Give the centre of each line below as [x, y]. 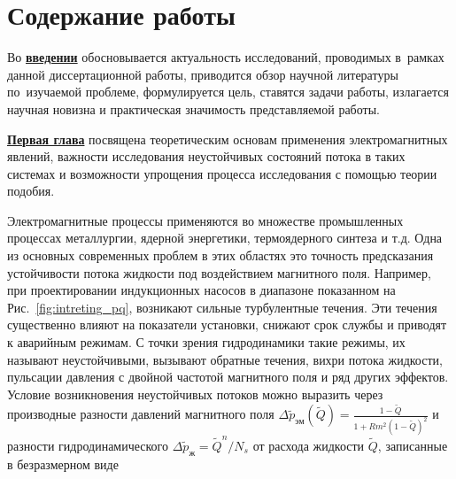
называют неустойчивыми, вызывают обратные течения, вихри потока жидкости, [225, 359]
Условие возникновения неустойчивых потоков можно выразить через [195, 394]
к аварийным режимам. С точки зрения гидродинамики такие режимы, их [206, 342]
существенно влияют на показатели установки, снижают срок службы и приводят [227, 324]
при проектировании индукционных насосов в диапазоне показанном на [201, 290]
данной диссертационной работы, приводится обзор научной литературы [203, 74]
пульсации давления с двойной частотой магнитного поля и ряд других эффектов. [228, 377]
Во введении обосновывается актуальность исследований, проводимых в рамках [226, 57]
